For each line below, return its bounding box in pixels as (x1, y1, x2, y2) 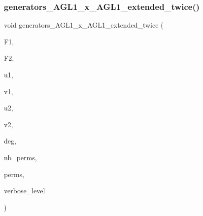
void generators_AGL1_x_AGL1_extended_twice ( (4, 20, 164, 30)
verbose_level (4, 185, 45, 196)
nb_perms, (4, 152, 37, 162)
